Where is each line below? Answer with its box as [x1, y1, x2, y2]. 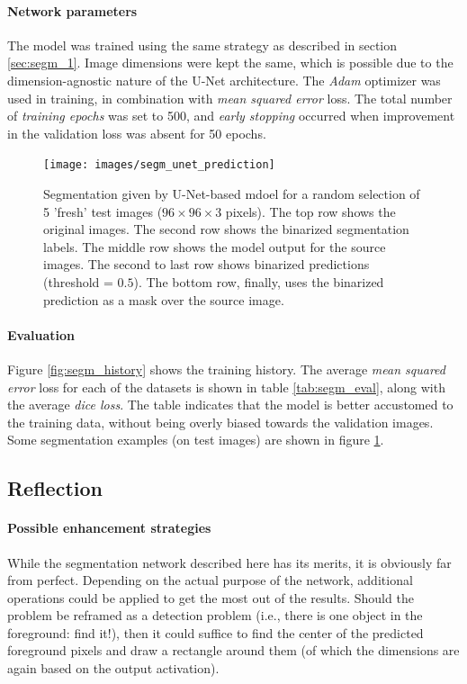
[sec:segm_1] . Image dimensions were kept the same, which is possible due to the [7, 53, 454, 72]
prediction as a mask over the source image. [43, 290, 284, 309]
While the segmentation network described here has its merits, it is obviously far [7, 553, 452, 571]
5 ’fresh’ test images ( [43, 202, 163, 220]
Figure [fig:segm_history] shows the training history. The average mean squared [7, 359, 445, 378]
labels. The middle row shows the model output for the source [43, 237, 386, 256]
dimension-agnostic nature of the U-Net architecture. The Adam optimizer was [7, 70, 441, 89]
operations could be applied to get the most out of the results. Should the [7, 588, 414, 607]
